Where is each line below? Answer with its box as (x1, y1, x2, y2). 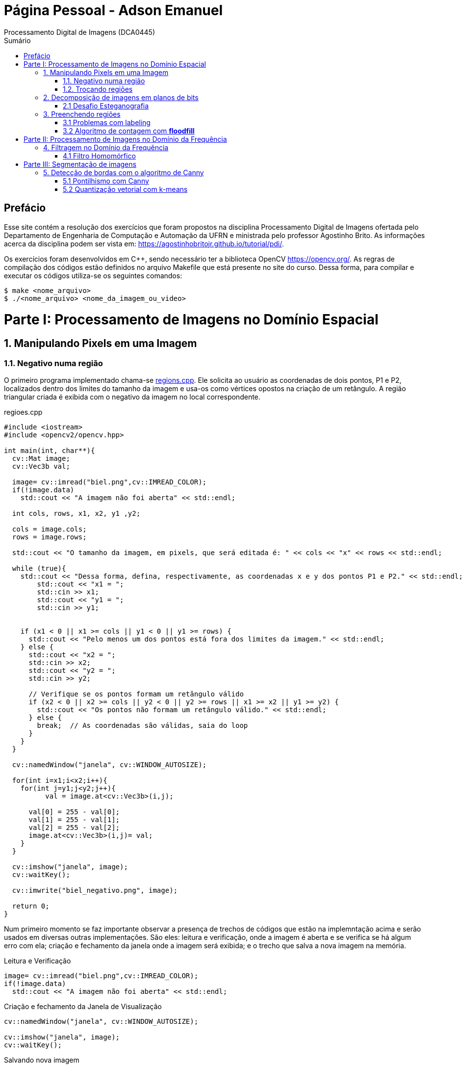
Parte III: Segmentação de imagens (24, 160, 136, 168)
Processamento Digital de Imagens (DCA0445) (4, 27, 155, 36)
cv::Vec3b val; (12, 462, 70, 470)
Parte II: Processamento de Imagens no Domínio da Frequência (24, 134, 227, 143)
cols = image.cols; (12, 525, 87, 533)
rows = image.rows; (12, 533, 87, 541)
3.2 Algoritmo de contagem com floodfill (63, 126, 195, 135)
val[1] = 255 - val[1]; (28, 815, 120, 824)
